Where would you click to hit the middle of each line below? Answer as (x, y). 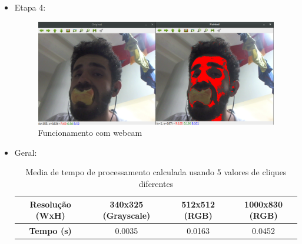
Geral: (26, 152)
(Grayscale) (127, 215)
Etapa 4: (30, 7)
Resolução (50, 204)
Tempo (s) (50, 231)
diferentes (156, 184)
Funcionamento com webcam (90, 133)
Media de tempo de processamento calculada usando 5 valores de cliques (156, 172)
